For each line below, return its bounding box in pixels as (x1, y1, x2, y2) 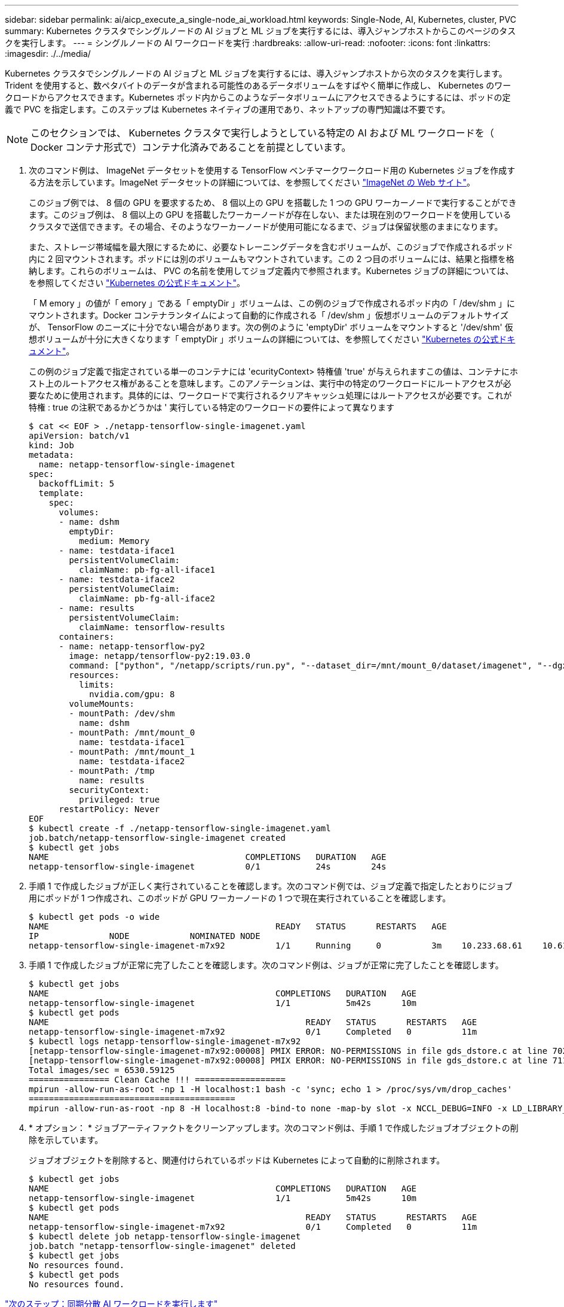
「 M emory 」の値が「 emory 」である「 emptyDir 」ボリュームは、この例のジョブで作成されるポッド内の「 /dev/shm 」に (29, 298, 515, 308)
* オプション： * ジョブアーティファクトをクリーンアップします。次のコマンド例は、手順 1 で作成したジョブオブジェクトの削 (29, 1123, 519, 1133)
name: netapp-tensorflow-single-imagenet (38, 460, 235, 469)
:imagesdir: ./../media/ (5, 48, 91, 59)
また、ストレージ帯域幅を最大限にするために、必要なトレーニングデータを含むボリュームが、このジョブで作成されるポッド (29, 242, 513, 252)
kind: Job (29, 440, 74, 450)
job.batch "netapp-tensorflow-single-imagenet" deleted (29, 1241, 296, 1251)
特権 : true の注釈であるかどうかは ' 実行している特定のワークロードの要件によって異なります (29, 402, 394, 412)
